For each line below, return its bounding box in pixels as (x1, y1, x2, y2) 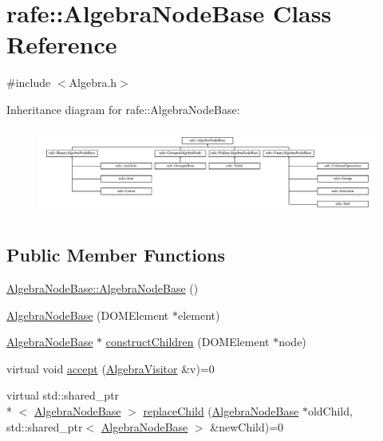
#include (6, 74, 51, 91)
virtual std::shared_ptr (6, 387, 120, 404)
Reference (6, 28, 117, 61)
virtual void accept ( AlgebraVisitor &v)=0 (6, 360, 215, 376)
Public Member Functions (6, 242, 225, 267)
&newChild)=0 (210, 418, 284, 435)
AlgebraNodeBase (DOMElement (6, 306, 169, 323)
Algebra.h (69, 74, 117, 91)
